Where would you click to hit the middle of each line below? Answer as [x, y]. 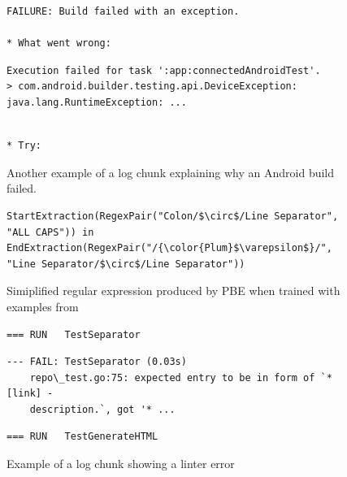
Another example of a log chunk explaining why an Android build [171, 172]
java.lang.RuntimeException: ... [97, 102]
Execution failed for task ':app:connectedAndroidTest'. [164, 70]
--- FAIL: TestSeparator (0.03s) [97, 362]
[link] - [30, 394]
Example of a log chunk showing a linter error [121, 464]
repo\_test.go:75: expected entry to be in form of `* [181, 377]
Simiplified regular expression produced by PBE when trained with [173, 291]
